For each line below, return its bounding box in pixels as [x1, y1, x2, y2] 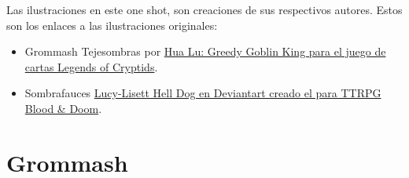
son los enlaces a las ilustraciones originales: [6, 16, 218, 33]
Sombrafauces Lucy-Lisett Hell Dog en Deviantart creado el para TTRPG [24, 85, 381, 101]
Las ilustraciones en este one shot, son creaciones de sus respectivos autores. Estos [6, 2, 403, 17]
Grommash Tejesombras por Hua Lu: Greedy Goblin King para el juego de [24, 43, 386, 60]
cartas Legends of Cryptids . [24, 58, 158, 74]
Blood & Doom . [24, 100, 102, 116]
